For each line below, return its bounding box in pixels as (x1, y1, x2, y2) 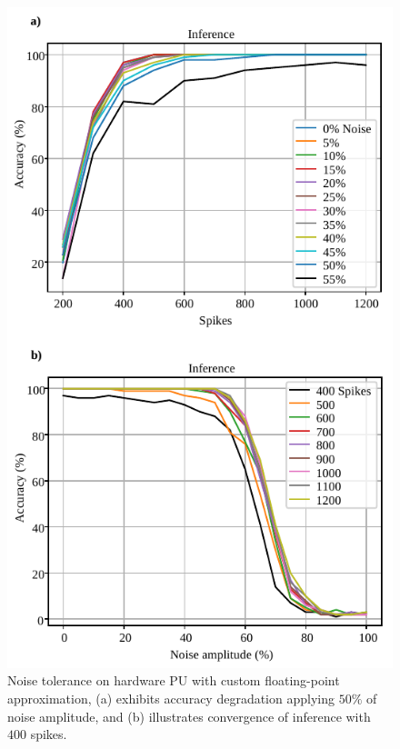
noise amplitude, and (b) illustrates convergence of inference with (7, 706, 371, 725)
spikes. (30, 724, 67, 744)
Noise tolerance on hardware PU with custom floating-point (7, 671, 340, 690)
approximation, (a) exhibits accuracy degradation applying (7, 689, 335, 708)
